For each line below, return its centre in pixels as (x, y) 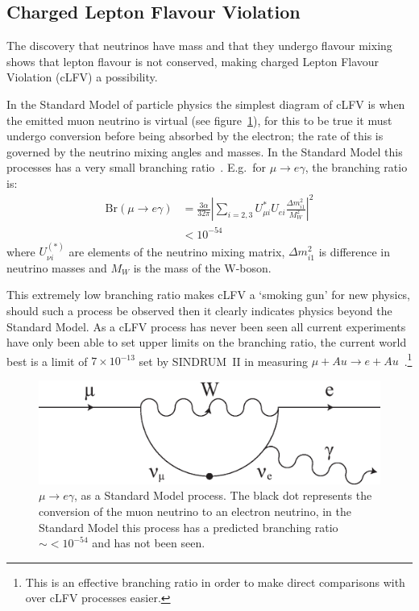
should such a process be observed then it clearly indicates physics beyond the (199, 311)
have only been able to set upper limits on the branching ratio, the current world (207, 342)
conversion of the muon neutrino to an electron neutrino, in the (195, 511)
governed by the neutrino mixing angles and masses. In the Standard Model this (205, 151)
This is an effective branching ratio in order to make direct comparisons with (215, 582)
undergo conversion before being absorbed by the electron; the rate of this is (195, 136)
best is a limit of (47, 361)
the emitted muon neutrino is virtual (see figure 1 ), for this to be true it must (199, 120)
